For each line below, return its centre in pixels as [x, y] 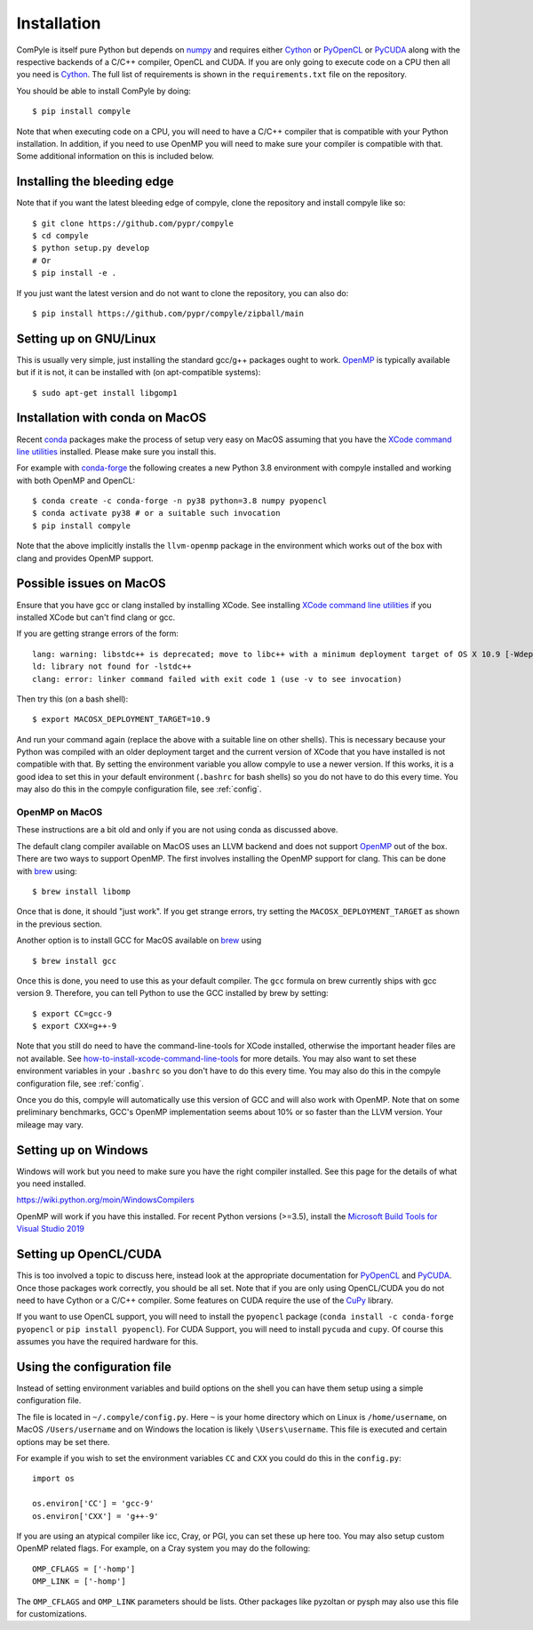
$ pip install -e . [75, 273]
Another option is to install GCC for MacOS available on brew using [139, 940]
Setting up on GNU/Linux [86, 338]
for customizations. [52, 1613]
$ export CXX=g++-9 [75, 1026]
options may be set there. [63, 1441]
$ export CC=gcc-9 [72, 1013]
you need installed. [51, 1184]
